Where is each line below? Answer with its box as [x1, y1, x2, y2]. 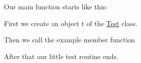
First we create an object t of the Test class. [4, 18, 138, 28]
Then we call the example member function [4, 34, 135, 45]
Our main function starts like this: [4, 1, 107, 11]
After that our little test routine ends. [4, 51, 119, 61]
